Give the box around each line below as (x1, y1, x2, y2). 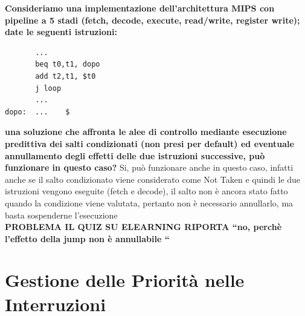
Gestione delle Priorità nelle (5, 268, 245, 292)
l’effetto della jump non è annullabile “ (5, 232, 170, 245)
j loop (35, 84, 62, 93)
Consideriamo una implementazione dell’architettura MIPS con (5, 2, 275, 14)
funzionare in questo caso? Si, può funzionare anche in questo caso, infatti (5, 161, 294, 174)
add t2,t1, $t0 (35, 71, 96, 81)
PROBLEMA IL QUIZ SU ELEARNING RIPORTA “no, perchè (5, 220, 282, 233)
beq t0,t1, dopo (35, 60, 100, 69)
